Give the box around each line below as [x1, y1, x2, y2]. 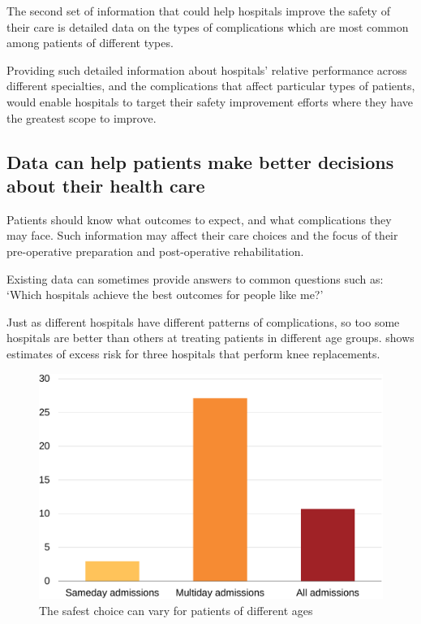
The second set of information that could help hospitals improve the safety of [6, 2, 390, 19]
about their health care [6, 172, 205, 197]
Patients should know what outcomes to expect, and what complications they [6, 210, 392, 227]
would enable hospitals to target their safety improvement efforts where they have [6, 93, 413, 110]
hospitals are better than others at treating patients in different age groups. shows [6, 329, 415, 346]
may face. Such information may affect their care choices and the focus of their [6, 227, 398, 244]
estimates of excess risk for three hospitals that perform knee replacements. [6, 344, 380, 362]
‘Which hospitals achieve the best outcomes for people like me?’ [6, 286, 324, 303]
